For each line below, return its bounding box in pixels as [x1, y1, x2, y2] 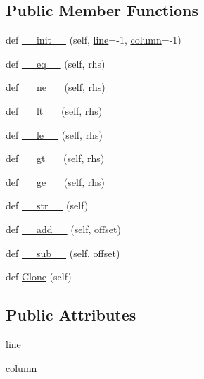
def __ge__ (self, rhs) [6, 174, 105, 189]
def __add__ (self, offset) [6, 221, 121, 236]
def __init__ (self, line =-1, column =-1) [6, 32, 181, 47]
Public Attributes [6, 304, 136, 325]
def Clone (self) [6, 269, 72, 284]
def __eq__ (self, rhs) [6, 56, 106, 70]
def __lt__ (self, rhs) [6, 103, 103, 118]
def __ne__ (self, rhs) [6, 80, 106, 94]
